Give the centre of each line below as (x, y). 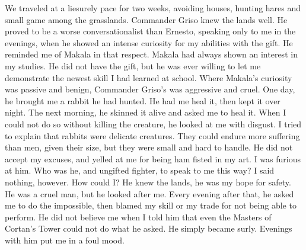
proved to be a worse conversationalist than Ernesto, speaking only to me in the (150, 31)
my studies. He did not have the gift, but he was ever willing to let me (133, 65)
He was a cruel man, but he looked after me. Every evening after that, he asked (149, 193)
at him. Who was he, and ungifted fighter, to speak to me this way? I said (140, 170)
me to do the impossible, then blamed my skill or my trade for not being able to (151, 205)
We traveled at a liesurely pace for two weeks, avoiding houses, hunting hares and (153, 8)
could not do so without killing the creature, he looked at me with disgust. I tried (153, 124)
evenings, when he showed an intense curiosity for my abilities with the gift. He (149, 42)
